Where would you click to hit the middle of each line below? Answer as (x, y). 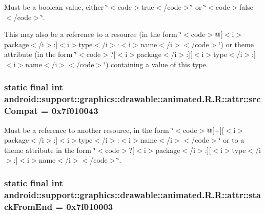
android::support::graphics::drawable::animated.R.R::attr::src (132, 99)
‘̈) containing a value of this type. (156, 64)
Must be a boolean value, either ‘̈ (56, 7)
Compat (21, 111)
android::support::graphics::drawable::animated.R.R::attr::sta (132, 194)
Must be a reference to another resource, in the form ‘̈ (89, 130)
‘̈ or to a (231, 140)
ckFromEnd (28, 206)
